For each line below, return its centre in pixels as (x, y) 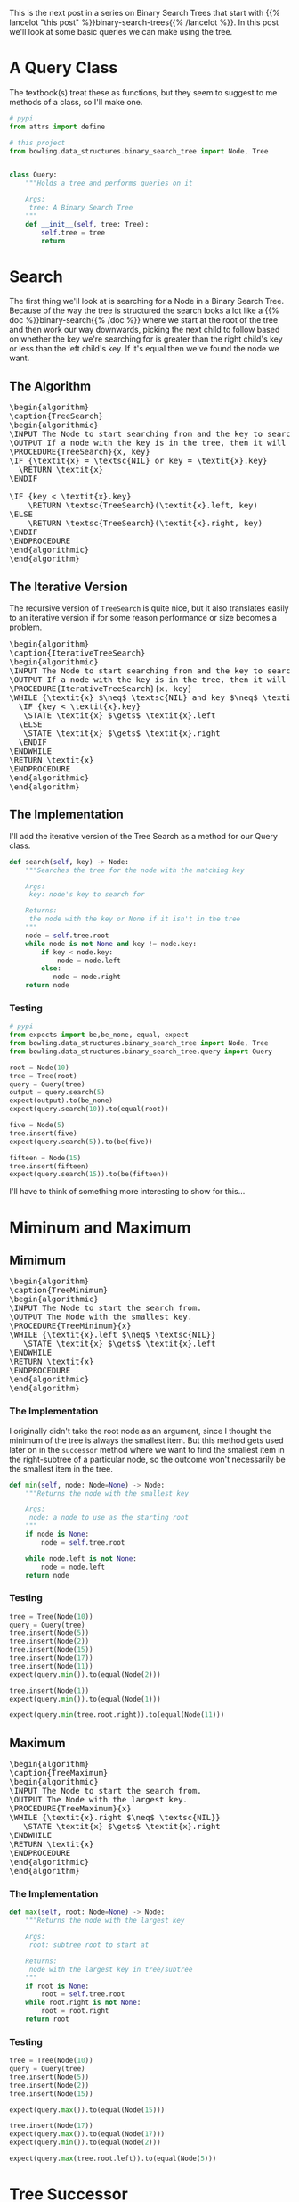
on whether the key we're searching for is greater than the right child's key (146, 339)
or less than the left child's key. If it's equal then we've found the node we (144, 349)
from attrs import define (57, 127)
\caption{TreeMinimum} (59, 1291)
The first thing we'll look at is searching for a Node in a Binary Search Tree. (147, 301)
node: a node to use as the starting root (109, 1518)
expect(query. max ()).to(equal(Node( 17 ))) (87, 2134)
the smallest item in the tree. (61, 1468)
